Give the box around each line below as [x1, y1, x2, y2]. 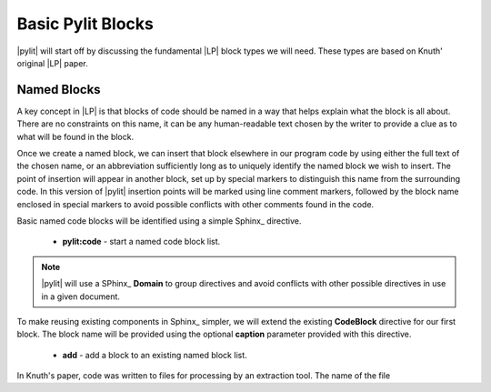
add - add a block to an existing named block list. [62, 349, 247, 360]
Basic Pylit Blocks [16, 14, 154, 34]
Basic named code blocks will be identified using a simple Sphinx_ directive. [16, 215, 302, 226]
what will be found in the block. [16, 131, 135, 142]
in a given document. [41, 291, 120, 302]
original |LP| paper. [16, 57, 88, 68]
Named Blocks [16, 82, 101, 97]
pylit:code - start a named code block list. [62, 236, 221, 247]
